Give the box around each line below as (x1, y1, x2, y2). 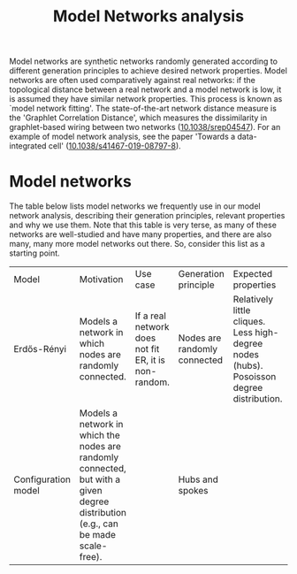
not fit (134, 343, 160, 356)
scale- (79, 540, 108, 552)
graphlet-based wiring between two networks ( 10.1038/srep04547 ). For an (9, 122, 281, 133)
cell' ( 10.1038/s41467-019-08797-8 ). (48, 141, 181, 151)
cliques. (232, 316, 266, 328)
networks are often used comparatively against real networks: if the (9, 75, 256, 86)
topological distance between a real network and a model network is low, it (9, 84, 282, 95)
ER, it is (134, 354, 166, 366)
